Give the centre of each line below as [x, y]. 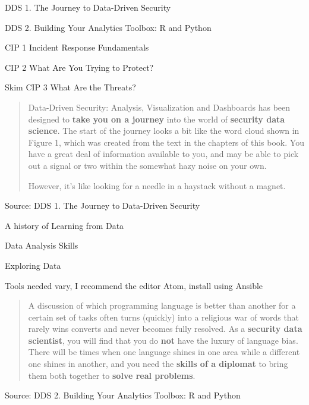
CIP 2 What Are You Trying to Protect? [79, 67]
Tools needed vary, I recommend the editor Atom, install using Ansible [134, 285]
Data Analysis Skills [42, 245]
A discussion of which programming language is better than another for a [162, 305]
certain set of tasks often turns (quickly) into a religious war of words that [164, 317]
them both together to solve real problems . [112, 375]
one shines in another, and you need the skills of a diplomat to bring [158, 364]
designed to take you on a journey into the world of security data [157, 119]
